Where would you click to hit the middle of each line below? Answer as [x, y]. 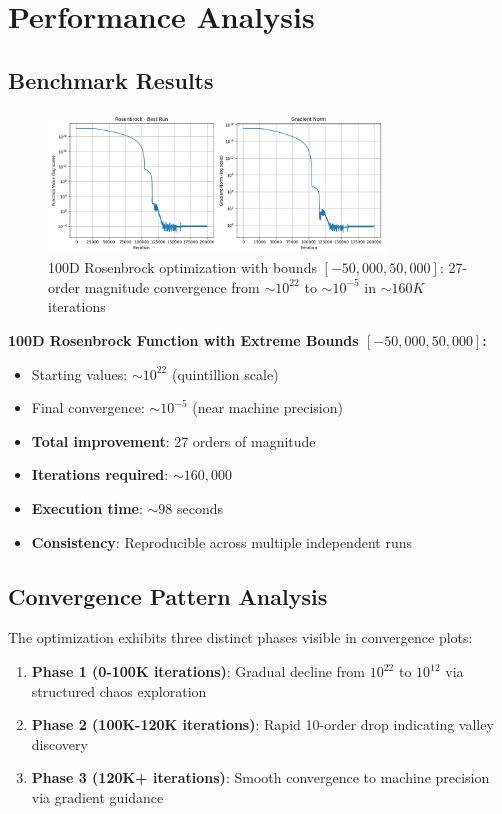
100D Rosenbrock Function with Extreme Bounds [183, 340]
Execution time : [87, 508]
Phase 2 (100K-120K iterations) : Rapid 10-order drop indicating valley [262, 724]
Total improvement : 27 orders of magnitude [173, 440]
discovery [59, 743]
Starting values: [79, 373]
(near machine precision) [267, 407]
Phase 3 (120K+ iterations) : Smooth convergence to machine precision [260, 777]
